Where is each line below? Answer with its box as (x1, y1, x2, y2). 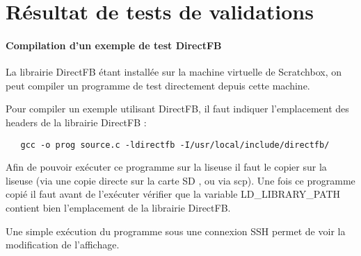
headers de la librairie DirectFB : (6, 114, 147, 129)
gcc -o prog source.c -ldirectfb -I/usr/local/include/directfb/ (20, 139, 330, 150)
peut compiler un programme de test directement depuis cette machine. (6, 78, 310, 92)
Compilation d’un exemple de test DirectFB (6, 37, 222, 52)
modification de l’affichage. (6, 237, 120, 252)
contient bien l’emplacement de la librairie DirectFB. (6, 200, 231, 214)
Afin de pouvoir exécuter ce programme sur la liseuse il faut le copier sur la (6, 160, 327, 174)
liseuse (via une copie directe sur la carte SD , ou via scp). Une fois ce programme (6, 173, 355, 187)
